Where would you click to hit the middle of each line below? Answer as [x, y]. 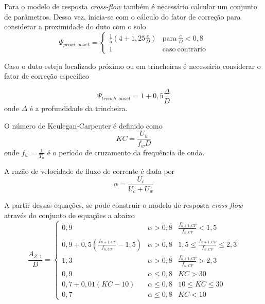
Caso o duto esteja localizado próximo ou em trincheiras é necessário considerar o [132, 66]
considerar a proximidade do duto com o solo [75, 26]
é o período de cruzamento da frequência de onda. [126, 152]
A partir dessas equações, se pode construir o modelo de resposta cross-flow [123, 205]
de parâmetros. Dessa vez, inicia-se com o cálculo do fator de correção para [122, 16]
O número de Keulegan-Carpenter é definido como [83, 125]
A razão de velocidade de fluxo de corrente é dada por [90, 171]
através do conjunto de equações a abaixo [69, 215]
